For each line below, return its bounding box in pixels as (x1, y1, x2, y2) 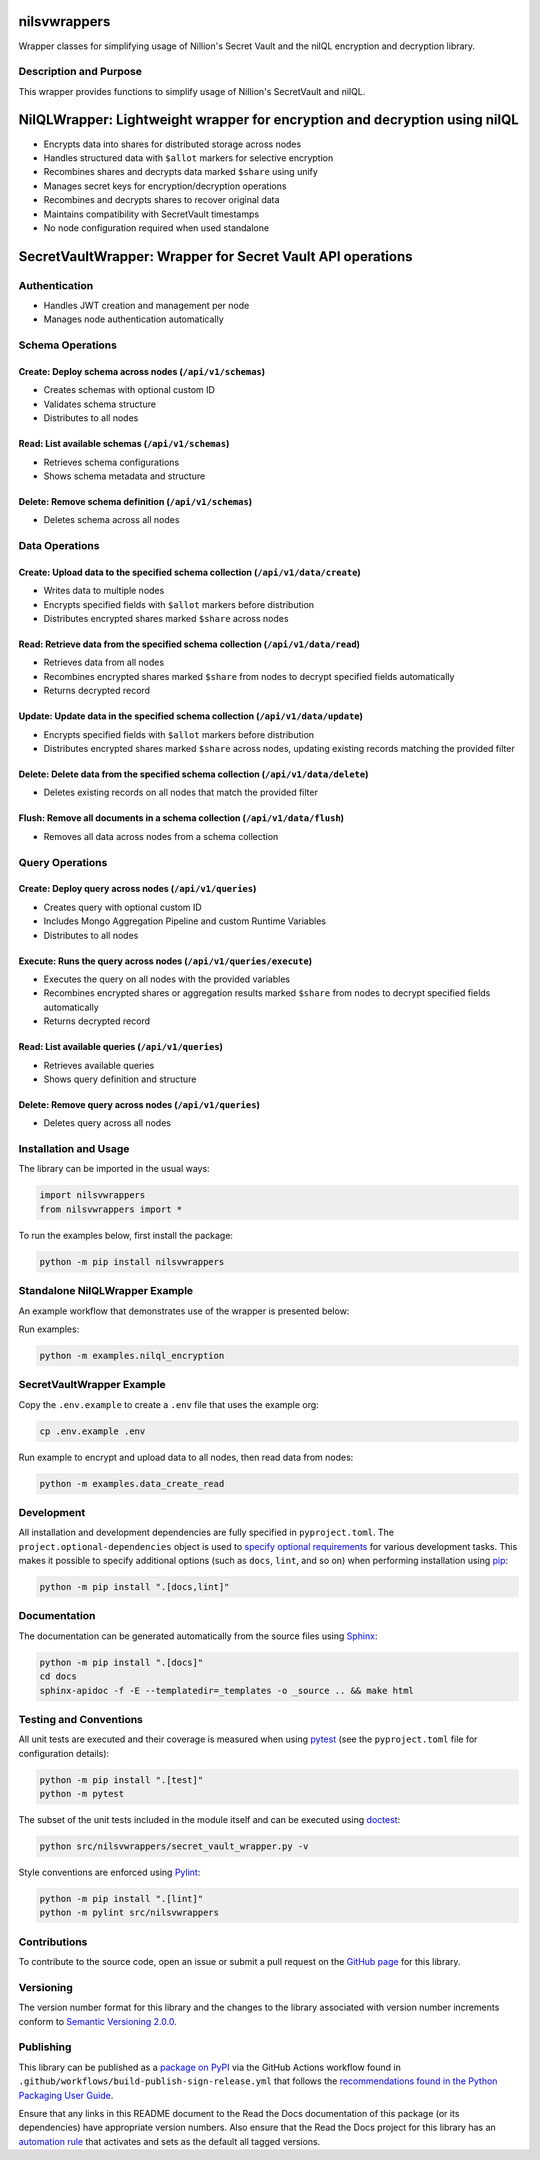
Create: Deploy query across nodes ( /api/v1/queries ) (18, 883, 257, 895)
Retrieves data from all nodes (43, 656, 165, 669)
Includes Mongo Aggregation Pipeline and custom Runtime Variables (43, 915, 327, 927)
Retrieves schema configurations (43, 456, 180, 468)
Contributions (18, 1935, 88, 1949)
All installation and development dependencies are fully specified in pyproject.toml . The (18, 1526, 395, 1539)
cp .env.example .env (39, 1425, 146, 1437)
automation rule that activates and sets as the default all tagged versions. (18, 2135, 321, 2147)
